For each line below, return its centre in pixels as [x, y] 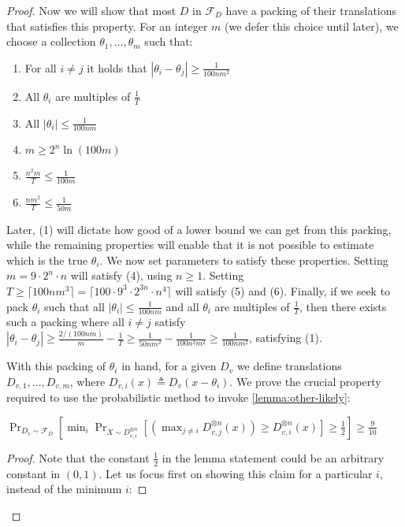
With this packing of [56, 366]
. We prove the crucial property [305, 381]
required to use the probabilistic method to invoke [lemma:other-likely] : [178, 397]
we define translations [289, 366]
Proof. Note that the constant [78, 457]
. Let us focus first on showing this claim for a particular [236, 473]
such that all [74, 306]
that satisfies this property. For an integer [107, 26]
